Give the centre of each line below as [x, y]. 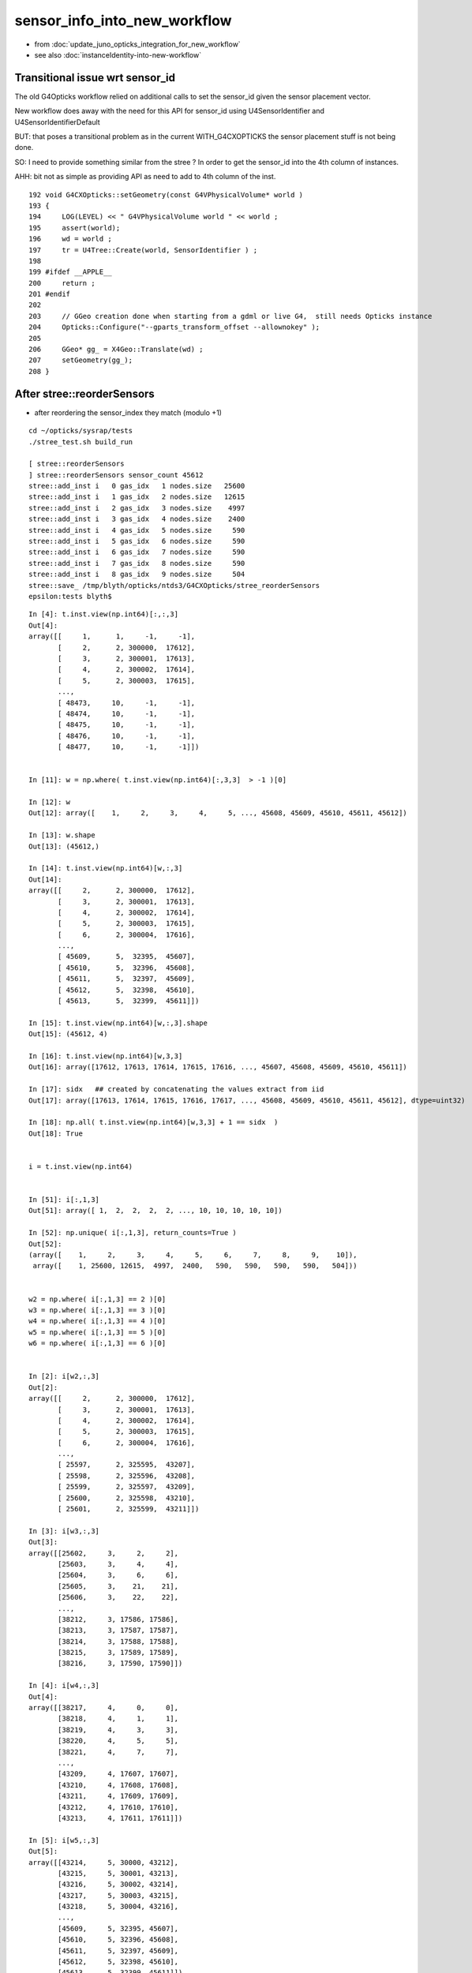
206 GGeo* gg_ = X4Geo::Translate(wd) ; [116, 350]
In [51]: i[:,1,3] [64, 1200]
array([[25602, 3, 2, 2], [104, 1553]
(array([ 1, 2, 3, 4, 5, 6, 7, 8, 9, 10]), [193, 1255]
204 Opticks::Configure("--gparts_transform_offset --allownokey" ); [174, 327]
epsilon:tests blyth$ [70, 596]
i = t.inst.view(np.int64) [81, 1166]
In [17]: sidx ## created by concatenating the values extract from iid [176, 1089]
